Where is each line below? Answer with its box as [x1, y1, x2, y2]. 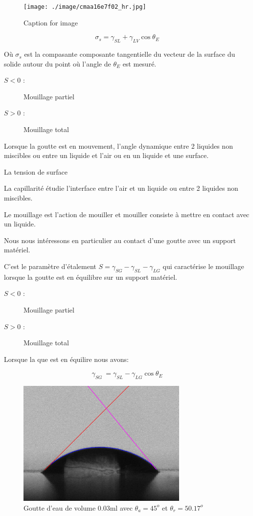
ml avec [110, 502, 133, 513]
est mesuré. [122, 58, 157, 68]
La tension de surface [4, 166, 68, 177]
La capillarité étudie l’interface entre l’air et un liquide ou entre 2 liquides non [4, 183, 238, 193]
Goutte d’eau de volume [23, 502, 96, 513]
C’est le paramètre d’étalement [4, 261, 96, 271]
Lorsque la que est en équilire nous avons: [4, 354, 129, 364]
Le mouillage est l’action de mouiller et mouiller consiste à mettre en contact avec [4, 209, 250, 219]
